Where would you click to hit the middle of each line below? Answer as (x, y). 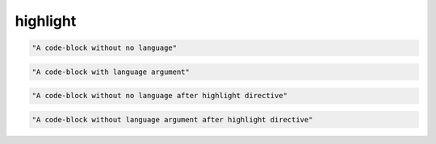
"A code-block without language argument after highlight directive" (172, 119)
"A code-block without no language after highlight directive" (160, 96)
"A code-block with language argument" (111, 72)
